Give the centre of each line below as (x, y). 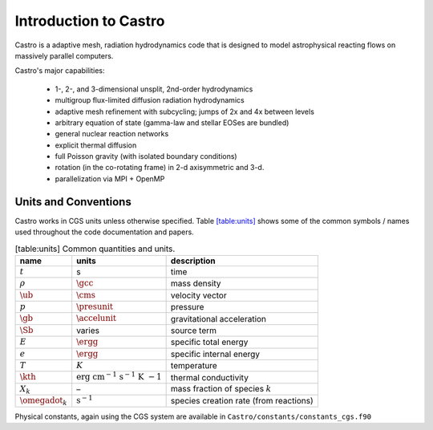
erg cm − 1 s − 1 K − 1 (119, 376)
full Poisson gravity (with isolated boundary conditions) (146, 156)
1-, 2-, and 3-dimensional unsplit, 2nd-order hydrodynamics (154, 89)
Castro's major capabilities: (60, 71)
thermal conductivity (209, 377)
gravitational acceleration (219, 318)
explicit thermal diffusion (96, 145)
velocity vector (199, 295)
